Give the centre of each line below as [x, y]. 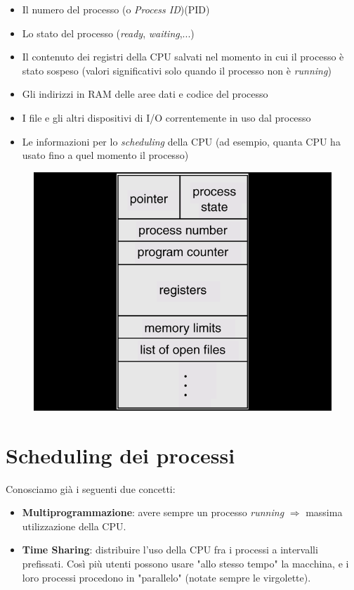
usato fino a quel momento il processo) [105, 155]
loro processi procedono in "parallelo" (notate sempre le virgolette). [166, 577]
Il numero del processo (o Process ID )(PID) [116, 9]
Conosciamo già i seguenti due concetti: [91, 488]
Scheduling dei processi [120, 455]
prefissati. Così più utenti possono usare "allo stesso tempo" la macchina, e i [185, 564]
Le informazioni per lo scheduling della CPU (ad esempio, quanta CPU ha [181, 141]
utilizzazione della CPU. [74, 526]
